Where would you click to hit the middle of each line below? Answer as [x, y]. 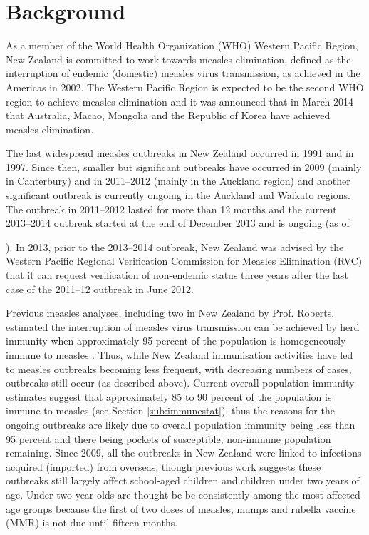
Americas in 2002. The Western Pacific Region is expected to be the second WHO [185, 87]
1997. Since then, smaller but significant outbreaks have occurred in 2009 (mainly [184, 167]
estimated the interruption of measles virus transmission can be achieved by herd [183, 326]
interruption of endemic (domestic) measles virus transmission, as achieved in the [183, 73]
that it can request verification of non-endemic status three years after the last [177, 275]
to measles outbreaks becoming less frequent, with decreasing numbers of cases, [179, 368]
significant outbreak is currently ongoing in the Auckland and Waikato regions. [178, 195]
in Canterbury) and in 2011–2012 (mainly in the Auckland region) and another [178, 181]
